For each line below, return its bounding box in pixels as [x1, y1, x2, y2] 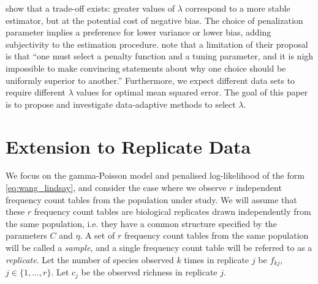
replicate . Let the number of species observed [6, 253, 174, 266]
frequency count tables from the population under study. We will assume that [6, 193, 297, 206]
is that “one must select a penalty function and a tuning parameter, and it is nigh [6, 50, 314, 62]
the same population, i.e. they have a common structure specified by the [6, 217, 277, 230]
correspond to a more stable [185, 2, 290, 14]
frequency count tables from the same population [124, 229, 309, 242]
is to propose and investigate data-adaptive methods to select [6, 97, 236, 110]
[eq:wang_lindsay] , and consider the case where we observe [6, 181, 227, 194]
